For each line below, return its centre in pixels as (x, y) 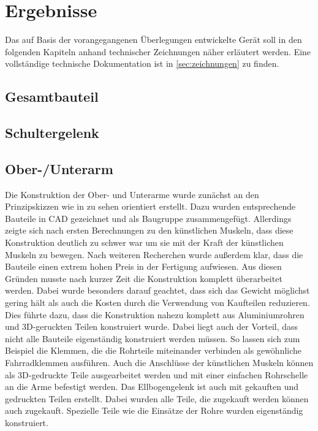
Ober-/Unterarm (59, 168)
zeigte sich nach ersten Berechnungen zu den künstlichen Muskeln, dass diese (149, 230)
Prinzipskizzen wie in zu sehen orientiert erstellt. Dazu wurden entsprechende (150, 206)
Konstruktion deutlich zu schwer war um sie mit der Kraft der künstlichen (144, 242)
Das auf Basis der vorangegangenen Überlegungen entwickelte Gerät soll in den (153, 40)
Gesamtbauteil (52, 97)
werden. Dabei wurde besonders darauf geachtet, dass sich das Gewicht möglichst (157, 290)
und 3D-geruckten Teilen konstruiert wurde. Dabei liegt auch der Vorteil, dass (152, 326)
